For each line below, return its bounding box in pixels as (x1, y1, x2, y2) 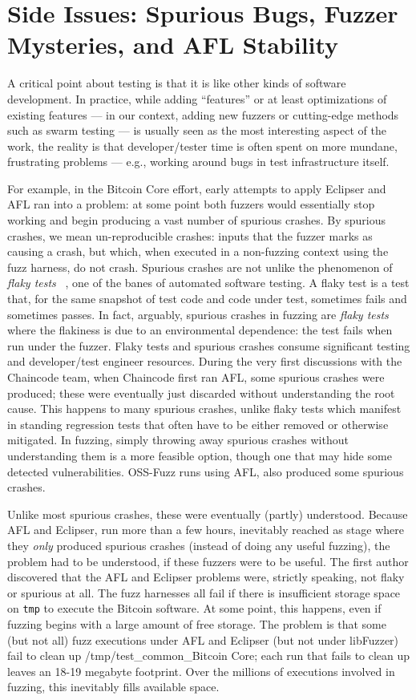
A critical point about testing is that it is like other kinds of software (7, 75, 346, 91)
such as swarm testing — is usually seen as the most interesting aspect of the (7, 122, 386, 139)
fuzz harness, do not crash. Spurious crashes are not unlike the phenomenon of (7, 258, 393, 275)
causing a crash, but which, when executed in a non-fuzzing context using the (7, 243, 389, 260)
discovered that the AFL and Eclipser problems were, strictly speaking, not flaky (7, 568, 405, 585)
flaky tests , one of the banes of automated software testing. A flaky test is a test (7, 274, 410, 291)
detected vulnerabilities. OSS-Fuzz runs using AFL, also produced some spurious (7, 463, 404, 479)
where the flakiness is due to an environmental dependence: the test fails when (7, 322, 393, 338)
